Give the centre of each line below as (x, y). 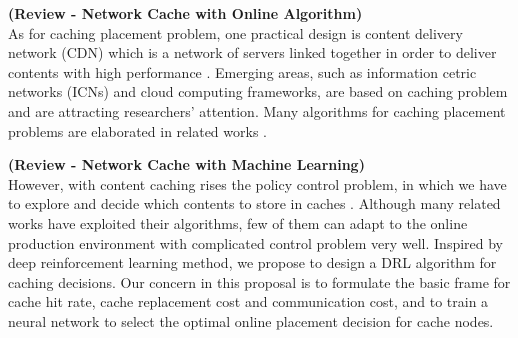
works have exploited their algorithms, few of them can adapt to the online (238, 222)
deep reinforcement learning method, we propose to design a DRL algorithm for (252, 262)
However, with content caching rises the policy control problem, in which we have (257, 183)
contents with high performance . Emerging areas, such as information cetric (242, 71)
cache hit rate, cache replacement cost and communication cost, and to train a (248, 301)
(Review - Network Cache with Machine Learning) (186, 164)
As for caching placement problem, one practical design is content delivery (235, 32)
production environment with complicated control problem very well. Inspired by (256, 242)
